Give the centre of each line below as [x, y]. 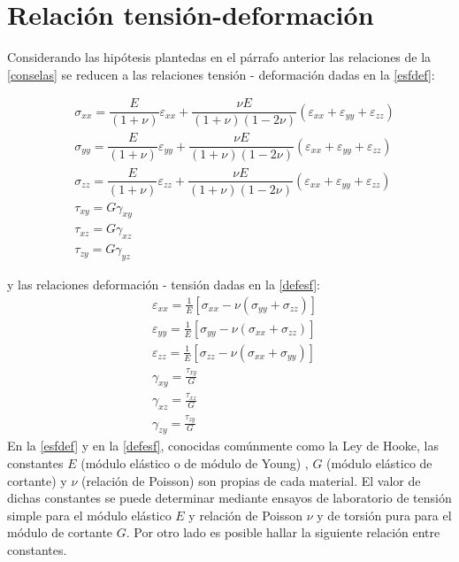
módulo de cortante [60, 532]
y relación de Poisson [246, 515]
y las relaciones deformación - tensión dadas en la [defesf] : [164, 285]
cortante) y [37, 480]
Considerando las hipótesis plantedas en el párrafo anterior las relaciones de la [219, 57]
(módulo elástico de [379, 463]
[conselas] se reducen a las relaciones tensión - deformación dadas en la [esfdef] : [221, 74]
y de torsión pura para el [384, 515]
